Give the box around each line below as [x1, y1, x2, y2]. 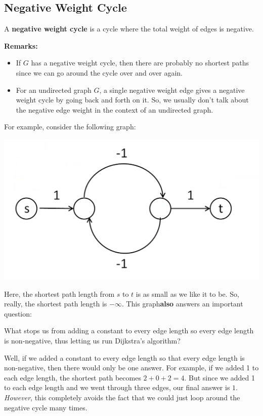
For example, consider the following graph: [4, 121, 136, 132]
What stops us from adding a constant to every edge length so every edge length [4, 325, 254, 336]
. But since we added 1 [184, 372, 255, 383]
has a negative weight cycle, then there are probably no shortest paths [31, 57, 249, 68]
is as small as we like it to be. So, [136, 288, 239, 299]
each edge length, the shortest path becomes [4, 372, 141, 383]
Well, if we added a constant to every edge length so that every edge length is [4, 352, 245, 363]
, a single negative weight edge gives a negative [99, 84, 245, 95]
